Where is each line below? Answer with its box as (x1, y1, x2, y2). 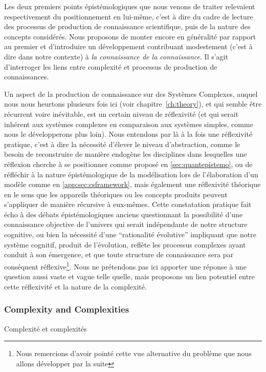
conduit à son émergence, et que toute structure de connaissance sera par (4, 249, 234, 260)
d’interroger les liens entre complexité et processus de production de (4, 61, 217, 72)
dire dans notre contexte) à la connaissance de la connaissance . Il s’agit (4, 51, 228, 61)
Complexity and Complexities (4, 303, 129, 316)
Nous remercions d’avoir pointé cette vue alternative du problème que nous (16, 348, 252, 359)
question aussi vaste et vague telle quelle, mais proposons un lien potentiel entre (4, 271, 255, 282)
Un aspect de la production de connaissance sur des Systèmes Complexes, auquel (4, 88, 258, 99)
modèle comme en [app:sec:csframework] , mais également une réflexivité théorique (4, 179, 261, 190)
